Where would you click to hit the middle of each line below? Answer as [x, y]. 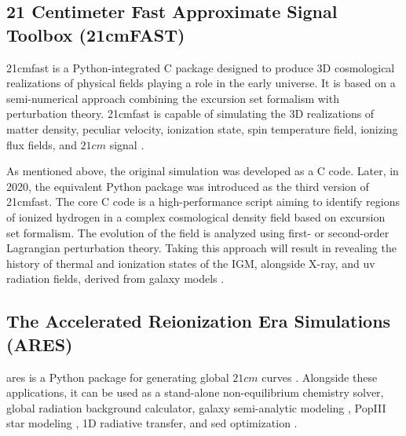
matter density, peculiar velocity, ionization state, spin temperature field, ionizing [202, 128]
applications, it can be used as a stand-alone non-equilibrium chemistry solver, [195, 392]
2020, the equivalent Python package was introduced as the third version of [188, 186]
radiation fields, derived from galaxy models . [115, 278]
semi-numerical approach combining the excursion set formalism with [173, 98]
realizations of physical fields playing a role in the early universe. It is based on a [201, 83]
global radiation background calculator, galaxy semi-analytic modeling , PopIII [196, 407]
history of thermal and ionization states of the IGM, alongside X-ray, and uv [191, 263]
